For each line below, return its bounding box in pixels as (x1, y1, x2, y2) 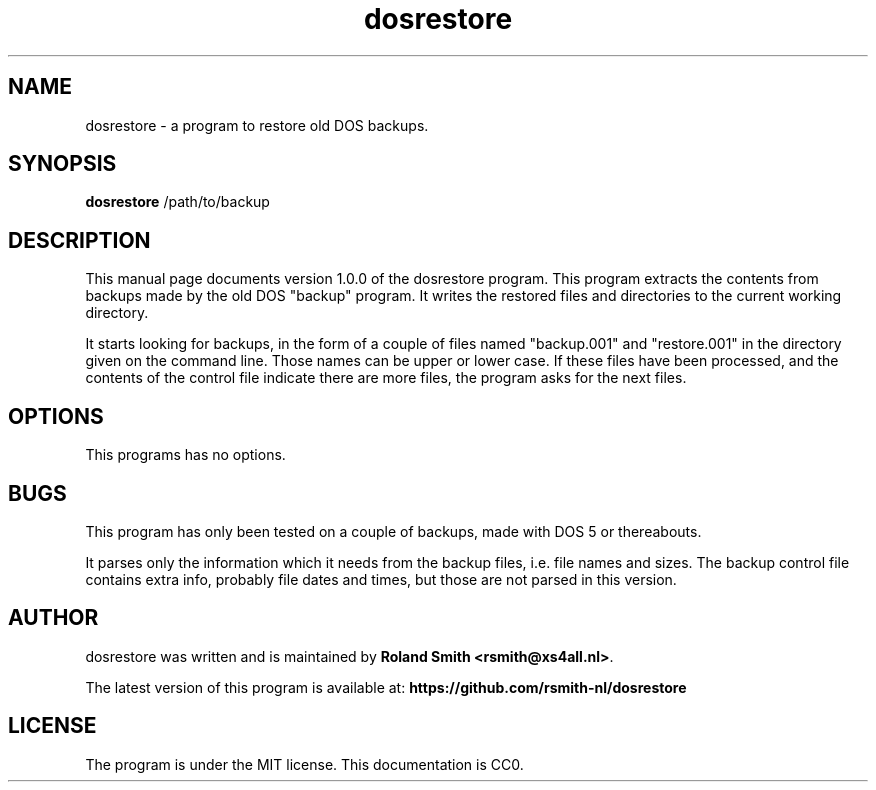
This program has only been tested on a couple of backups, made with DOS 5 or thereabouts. (85, 522, 702, 540)
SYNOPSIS (8, 151, 117, 177)
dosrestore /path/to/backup (85, 193, 270, 211)
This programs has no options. (85, 446, 286, 464)
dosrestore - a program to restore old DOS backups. (85, 116, 429, 134)
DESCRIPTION (8, 227, 151, 253)
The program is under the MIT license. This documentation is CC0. (85, 755, 524, 773)
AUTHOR (8, 605, 99, 631)
